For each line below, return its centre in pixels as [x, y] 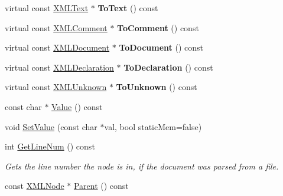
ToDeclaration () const [168, 67]
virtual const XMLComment [56, 27]
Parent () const [101, 186]
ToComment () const [158, 27]
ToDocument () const [161, 47]
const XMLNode [35, 186]
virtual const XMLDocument [57, 47]
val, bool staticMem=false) [153, 126]
